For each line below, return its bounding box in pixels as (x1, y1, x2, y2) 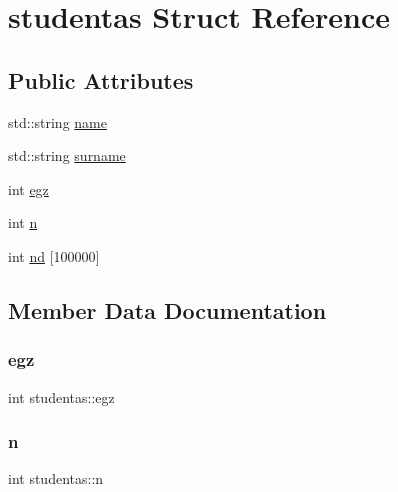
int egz (8, 178, 49, 199)
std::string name (8, 111, 107, 132)
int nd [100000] (8, 245, 100, 266)
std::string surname (8, 145, 126, 166)
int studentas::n (8, 468, 104, 489)
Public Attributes (8, 64, 194, 95)
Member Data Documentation (8, 294, 327, 325)
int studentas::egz (8, 386, 115, 407)
